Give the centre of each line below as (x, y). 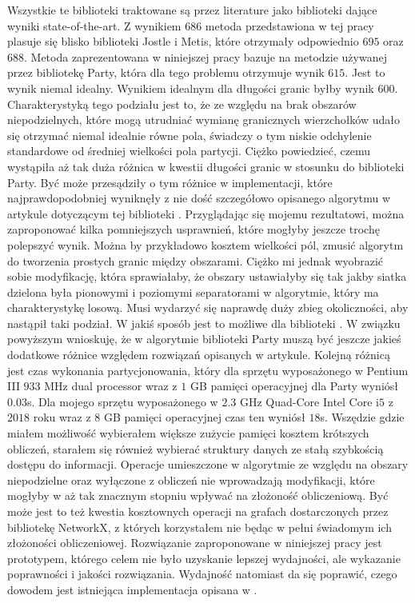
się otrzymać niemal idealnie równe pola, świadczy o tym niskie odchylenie (190, 135)
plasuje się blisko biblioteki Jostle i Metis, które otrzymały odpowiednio (183, 41)
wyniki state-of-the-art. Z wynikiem (94, 25)
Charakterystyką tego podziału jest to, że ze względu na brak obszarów (182, 104)
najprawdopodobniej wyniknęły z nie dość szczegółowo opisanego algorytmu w (199, 198)
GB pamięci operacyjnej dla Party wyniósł (294, 386)
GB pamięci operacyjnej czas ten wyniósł (205, 417)
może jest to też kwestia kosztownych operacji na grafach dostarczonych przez (198, 511)
